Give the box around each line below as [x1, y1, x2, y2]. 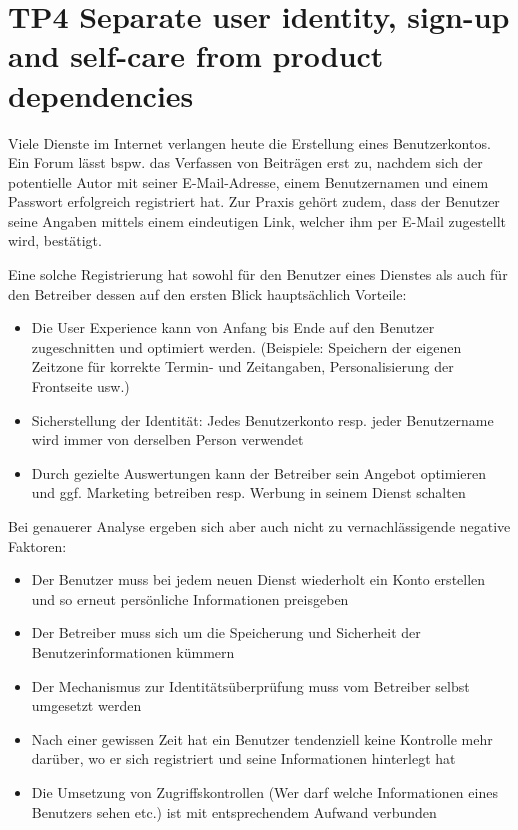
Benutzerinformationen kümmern [31, 641, 235, 662]
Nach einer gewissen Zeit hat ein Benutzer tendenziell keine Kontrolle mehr [31, 728, 493, 749]
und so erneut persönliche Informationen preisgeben [31, 588, 349, 609]
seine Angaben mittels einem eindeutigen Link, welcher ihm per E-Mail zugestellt [8, 210, 507, 231]
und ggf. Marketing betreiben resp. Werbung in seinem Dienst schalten [31, 482, 466, 503]
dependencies [8, 74, 194, 115]
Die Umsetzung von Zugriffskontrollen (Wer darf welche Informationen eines [31, 781, 498, 802]
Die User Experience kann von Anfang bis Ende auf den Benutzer [31, 317, 435, 338]
